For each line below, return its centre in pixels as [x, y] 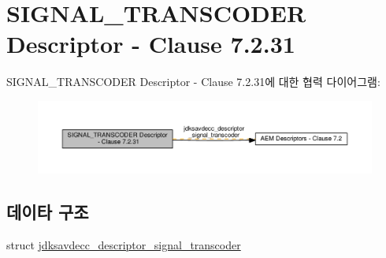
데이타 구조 [48, 212]
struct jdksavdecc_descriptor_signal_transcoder [124, 245]
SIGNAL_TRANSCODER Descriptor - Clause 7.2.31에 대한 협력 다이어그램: [193, 82]
